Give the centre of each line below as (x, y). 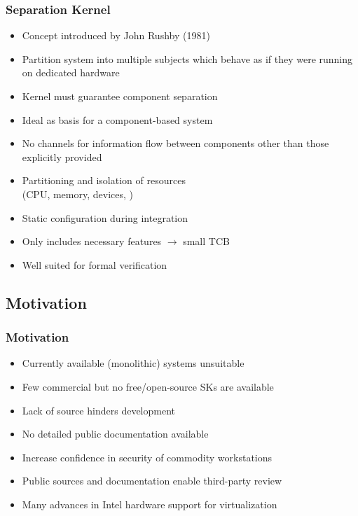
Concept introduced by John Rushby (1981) (116, 35)
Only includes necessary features (92, 241)
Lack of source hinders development (98, 410)
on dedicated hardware (71, 72)
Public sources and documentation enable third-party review (152, 481)
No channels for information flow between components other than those (175, 143)
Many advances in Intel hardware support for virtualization (150, 504)
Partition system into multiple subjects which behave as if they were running (187, 58)
